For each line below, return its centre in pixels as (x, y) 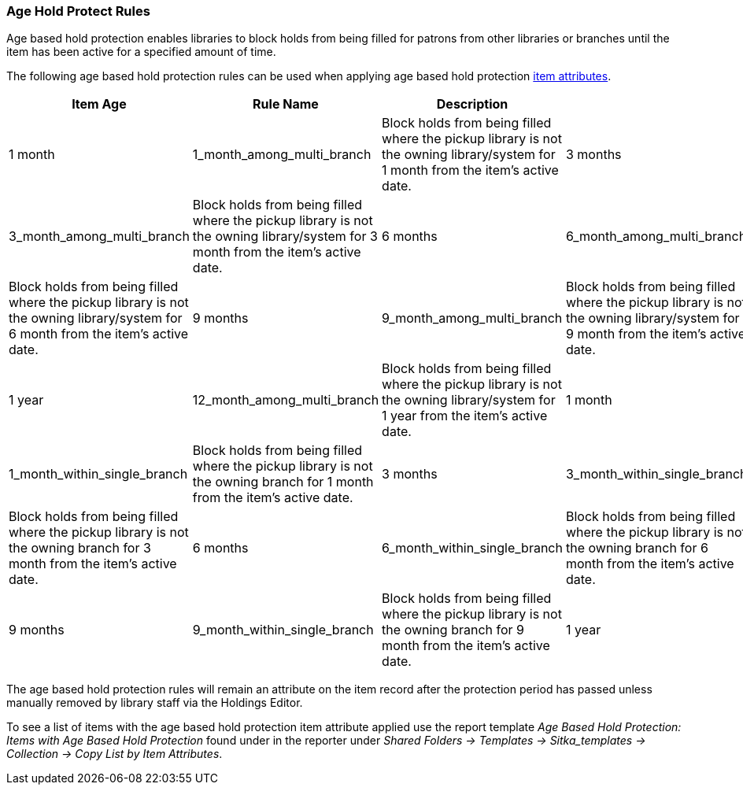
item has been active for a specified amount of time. (141, 52)
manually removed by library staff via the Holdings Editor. (155, 703)
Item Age (99, 104)
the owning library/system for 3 (285, 237)
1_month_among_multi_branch (282, 155)
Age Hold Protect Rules (78, 11)
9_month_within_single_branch (283, 630)
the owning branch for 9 (453, 630)
